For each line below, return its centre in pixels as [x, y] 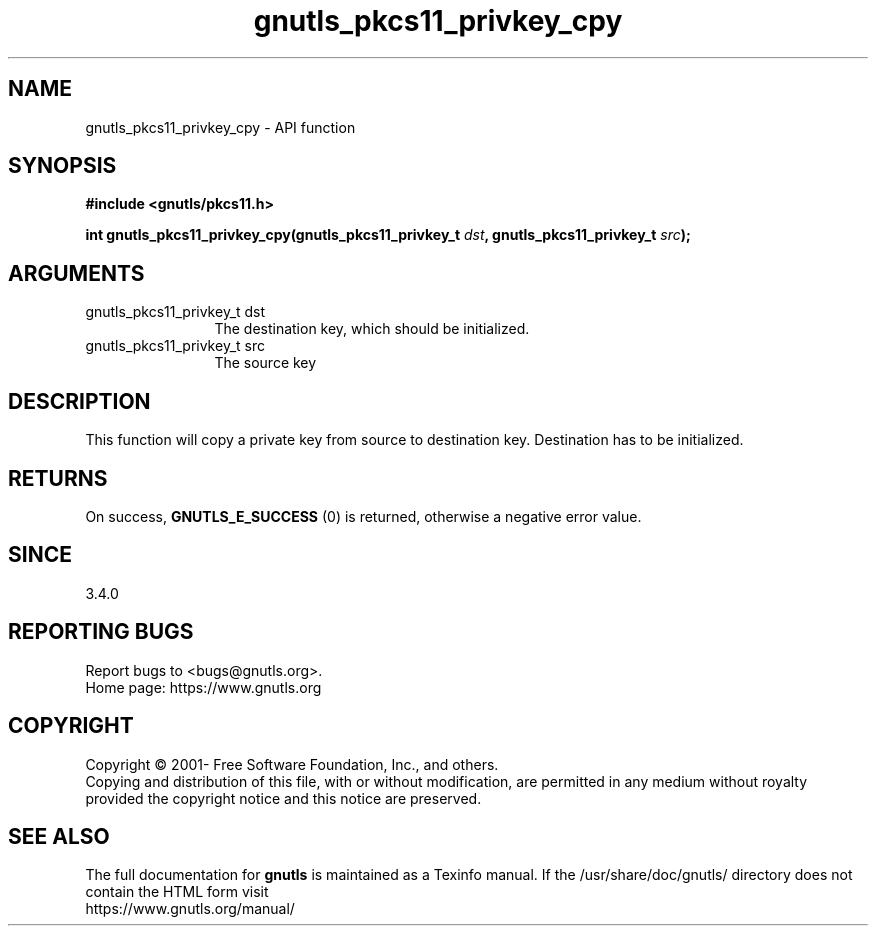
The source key [265, 363]
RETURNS [58, 478]
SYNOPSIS [62, 166]
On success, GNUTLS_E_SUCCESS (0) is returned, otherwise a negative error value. [363, 516]
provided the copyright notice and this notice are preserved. [283, 798]
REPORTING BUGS [101, 632]
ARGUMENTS [76, 273]
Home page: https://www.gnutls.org [203, 687]
